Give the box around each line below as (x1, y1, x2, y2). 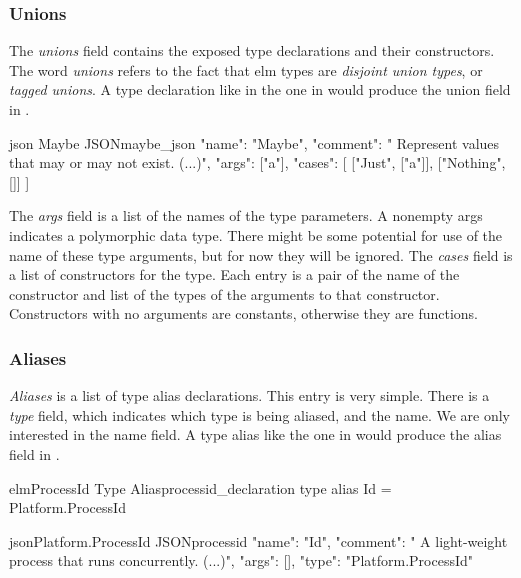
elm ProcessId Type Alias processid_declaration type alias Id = (9, 477, 392, 498)
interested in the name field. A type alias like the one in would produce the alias (9, 424, 502, 445)
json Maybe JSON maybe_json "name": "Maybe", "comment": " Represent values (9, 132, 500, 153)
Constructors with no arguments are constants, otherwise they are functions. (9, 303, 478, 324)
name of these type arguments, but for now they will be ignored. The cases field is (9, 244, 513, 265)
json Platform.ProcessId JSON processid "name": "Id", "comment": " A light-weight (9, 530, 508, 551)
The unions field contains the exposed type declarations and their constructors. (9, 40, 495, 61)
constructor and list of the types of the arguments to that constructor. (9, 283, 440, 304)
